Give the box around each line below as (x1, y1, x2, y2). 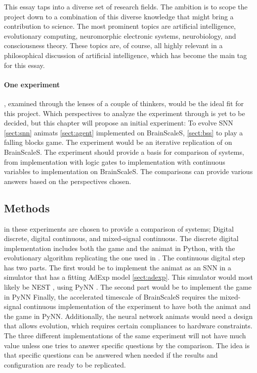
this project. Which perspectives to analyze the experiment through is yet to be (4, 108, 245, 118)
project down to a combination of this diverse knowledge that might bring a (4, 11, 234, 21)
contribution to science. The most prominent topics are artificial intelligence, (4, 21, 236, 31)
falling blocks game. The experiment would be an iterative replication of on (4, 137, 232, 147)
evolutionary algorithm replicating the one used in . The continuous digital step (4, 252, 245, 263)
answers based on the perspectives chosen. (4, 176, 131, 186)
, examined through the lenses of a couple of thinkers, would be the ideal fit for (4, 98, 244, 108)
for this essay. (4, 60, 45, 70)
